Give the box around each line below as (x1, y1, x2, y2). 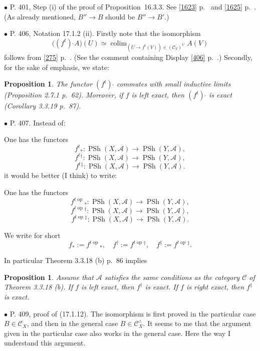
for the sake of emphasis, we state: (4, 61, 109, 72)
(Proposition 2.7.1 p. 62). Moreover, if (4, 89, 123, 100)
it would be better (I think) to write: (4, 170, 117, 180)
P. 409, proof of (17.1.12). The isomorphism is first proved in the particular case (10, 308, 256, 318)
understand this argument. (4, 337, 86, 348)
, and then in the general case (27, 318, 118, 328)
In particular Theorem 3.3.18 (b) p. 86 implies (4, 255, 147, 265)
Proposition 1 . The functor (4, 78, 93, 89)
